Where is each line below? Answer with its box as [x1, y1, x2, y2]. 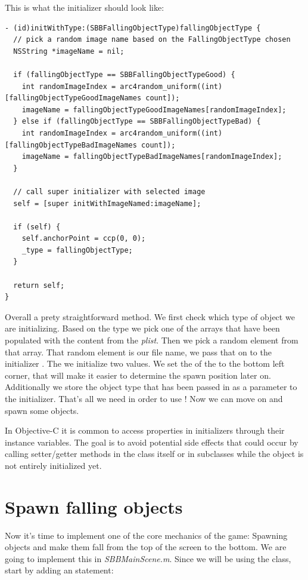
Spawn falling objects [5, 494, 183, 518]
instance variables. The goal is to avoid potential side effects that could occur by [5, 435, 298, 448]
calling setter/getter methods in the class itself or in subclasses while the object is [5, 447, 304, 460]
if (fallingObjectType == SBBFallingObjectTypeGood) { [13, 70, 235, 79]
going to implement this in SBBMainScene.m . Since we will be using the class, [5, 552, 291, 564]
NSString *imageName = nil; [13, 47, 125, 56]
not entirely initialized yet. [5, 459, 102, 471]
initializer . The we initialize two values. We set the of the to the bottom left [5, 357, 285, 370]
